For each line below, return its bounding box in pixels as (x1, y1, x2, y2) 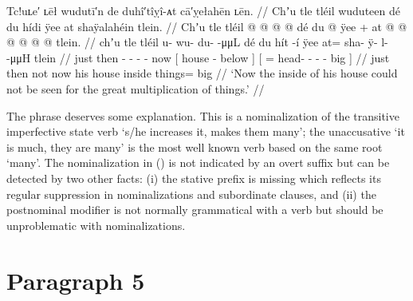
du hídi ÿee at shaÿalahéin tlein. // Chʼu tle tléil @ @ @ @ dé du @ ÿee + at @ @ (6, 18, 407, 34)
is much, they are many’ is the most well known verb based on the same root (6, 138, 383, 155)
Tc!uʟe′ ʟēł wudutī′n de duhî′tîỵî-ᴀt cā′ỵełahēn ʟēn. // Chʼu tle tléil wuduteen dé (6, 2, 400, 18)
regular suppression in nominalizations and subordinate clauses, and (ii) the (6, 185, 376, 202)
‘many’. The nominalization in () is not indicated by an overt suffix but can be (6, 154, 390, 171)
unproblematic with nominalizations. (6, 216, 186, 233)
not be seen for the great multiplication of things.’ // (6, 80, 265, 97)
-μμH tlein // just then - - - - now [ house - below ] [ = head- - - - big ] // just (6, 49, 390, 65)
